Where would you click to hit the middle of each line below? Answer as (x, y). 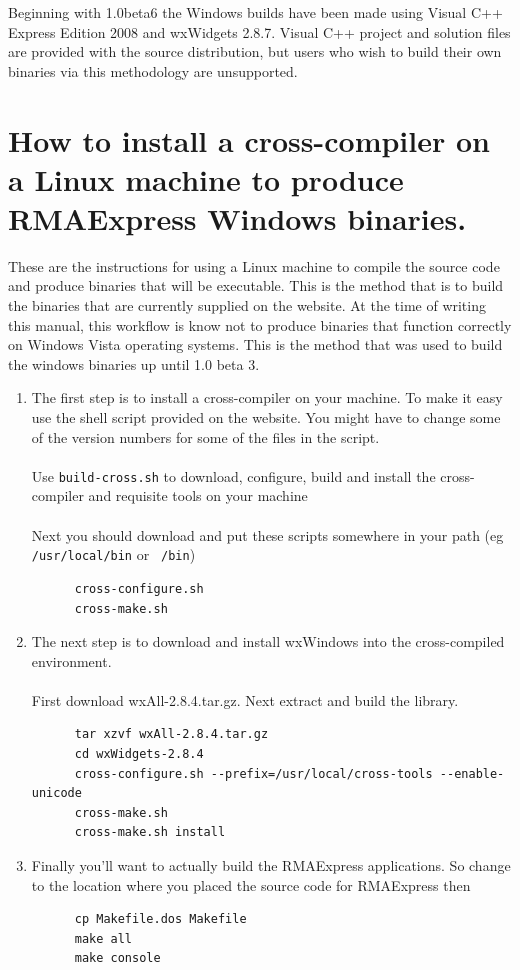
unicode (56, 793)
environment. (71, 660)
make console (117, 958)
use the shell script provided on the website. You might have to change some (266, 417)
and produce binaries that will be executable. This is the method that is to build (256, 285)
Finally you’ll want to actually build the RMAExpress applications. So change (271, 865)
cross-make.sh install (150, 832)
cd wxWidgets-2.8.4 (139, 754)
